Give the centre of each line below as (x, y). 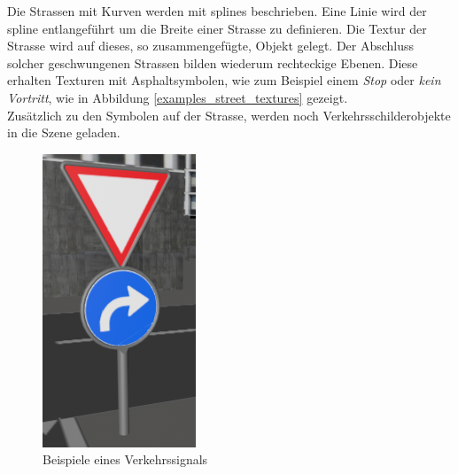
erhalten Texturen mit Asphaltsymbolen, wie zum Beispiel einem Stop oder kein (224, 80)
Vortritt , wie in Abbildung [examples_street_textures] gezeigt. (178, 97)
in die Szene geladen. (64, 132)
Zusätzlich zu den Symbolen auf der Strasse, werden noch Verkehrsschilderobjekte (229, 115)
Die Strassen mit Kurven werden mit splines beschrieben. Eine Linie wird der (217, 11)
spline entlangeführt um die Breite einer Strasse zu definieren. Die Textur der (217, 28)
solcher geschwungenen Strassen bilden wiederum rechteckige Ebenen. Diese (213, 62)
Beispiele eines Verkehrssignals (125, 459)
